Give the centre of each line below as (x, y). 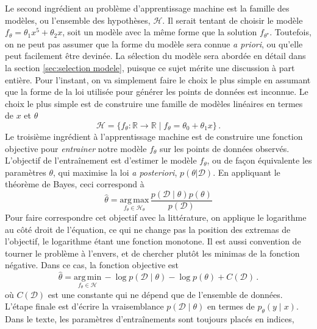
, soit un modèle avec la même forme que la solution (160, 32)
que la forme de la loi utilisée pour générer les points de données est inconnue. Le (157, 92)
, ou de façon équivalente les (259, 160)
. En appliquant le (247, 172)
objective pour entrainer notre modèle (76, 148)
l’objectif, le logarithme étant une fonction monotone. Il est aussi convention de (153, 241)
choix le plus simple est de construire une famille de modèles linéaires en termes (154, 103)
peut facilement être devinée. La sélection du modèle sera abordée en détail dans (155, 56)
